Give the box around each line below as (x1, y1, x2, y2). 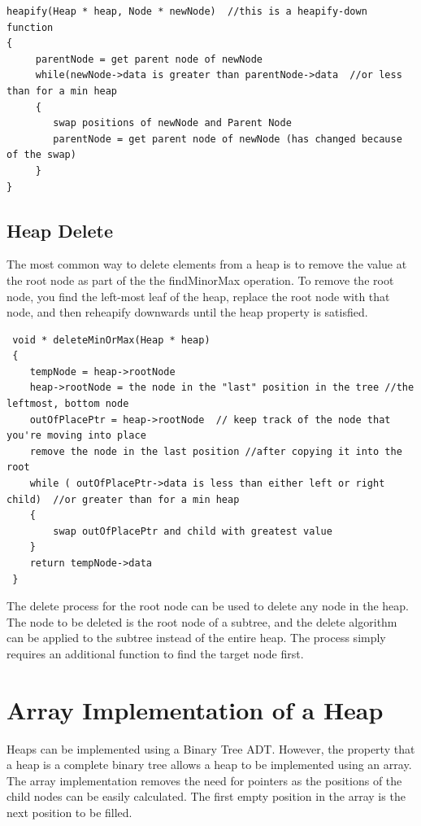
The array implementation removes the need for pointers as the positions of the (7, 771, 402, 789)
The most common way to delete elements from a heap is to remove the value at (7, 256, 407, 273)
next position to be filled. (7, 804, 132, 821)
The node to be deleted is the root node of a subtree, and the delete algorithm (7, 613, 397, 630)
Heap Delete (7, 217, 113, 243)
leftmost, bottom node (7, 398, 129, 410)
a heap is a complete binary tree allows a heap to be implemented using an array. (7, 756, 412, 773)
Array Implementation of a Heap (7, 693, 384, 726)
